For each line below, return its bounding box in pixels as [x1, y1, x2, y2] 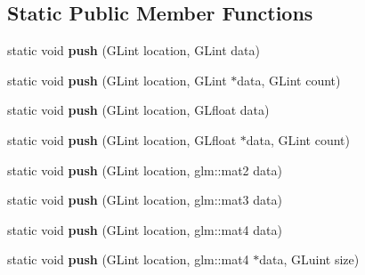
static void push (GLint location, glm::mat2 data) [7, 160, 282, 179]
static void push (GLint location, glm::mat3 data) [7, 190, 282, 209]
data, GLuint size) [259, 250, 360, 269]
